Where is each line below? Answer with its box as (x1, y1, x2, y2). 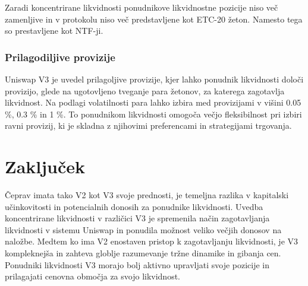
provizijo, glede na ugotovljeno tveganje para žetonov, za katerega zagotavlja (5, 84, 285, 97)
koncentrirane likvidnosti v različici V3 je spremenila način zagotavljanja (5, 212, 270, 224)
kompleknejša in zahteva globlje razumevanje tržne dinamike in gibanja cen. (5, 247, 281, 259)
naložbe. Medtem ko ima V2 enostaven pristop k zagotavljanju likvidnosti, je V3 (5, 235, 298, 247)
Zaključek (5, 154, 86, 179)
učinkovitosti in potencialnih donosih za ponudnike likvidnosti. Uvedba (5, 200, 263, 212)
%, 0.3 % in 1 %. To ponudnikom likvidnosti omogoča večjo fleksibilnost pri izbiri (5, 107, 302, 120)
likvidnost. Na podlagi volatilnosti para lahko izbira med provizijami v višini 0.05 (5, 96, 301, 109)
